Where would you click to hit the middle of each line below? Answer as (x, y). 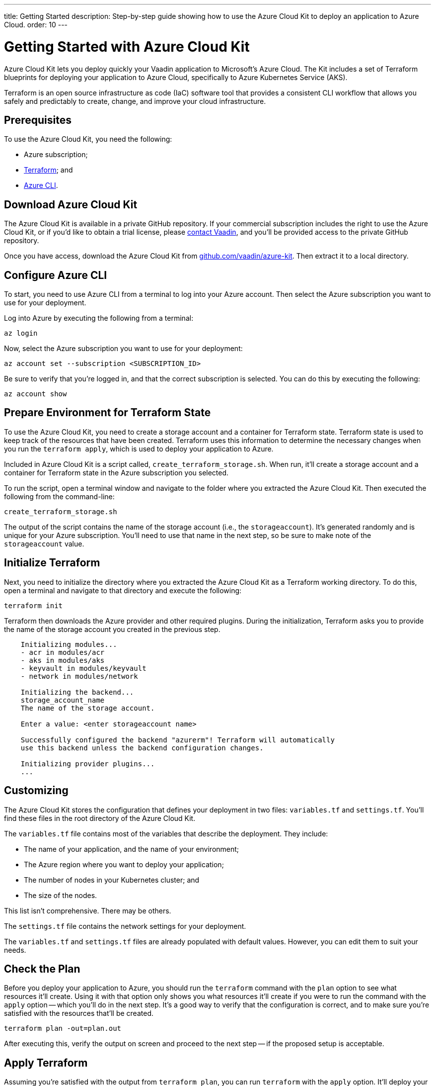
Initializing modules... (69, 644)
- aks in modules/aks (63, 660)
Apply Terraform (46, 1063)
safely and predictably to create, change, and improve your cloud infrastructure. (135, 101)
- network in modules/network (79, 676)
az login (21, 333)
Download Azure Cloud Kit (71, 204)
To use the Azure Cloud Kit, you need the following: (88, 139)
